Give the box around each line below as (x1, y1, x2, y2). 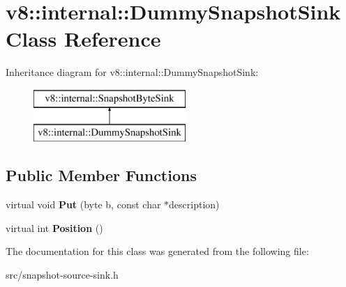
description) (169, 197, 220, 212)
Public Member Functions (6, 164, 197, 186)
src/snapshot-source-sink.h (6, 267, 119, 282)
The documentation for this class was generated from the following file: (6, 244, 309, 258)
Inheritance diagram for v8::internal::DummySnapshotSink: (6, 65, 259, 79)
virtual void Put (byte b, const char (6, 197, 161, 212)
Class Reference (6, 24, 161, 53)
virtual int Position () (6, 220, 103, 235)
